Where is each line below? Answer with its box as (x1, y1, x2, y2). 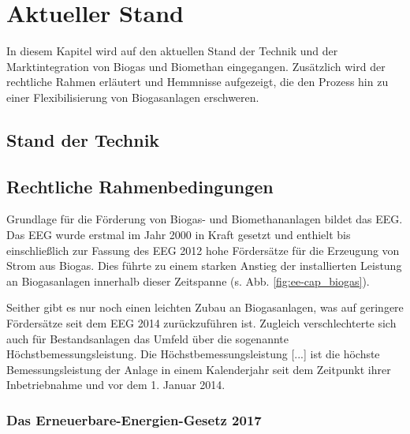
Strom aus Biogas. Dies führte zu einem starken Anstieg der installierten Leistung (6, 257, 402, 274)
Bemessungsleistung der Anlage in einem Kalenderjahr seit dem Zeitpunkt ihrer (6, 361, 391, 377)
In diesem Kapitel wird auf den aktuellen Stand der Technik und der (6, 43, 338, 59)
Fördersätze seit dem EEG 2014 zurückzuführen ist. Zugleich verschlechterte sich (6, 315, 397, 331)
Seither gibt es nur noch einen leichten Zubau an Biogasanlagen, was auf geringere (6, 299, 404, 316)
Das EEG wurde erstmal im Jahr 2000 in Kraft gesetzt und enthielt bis (6, 226, 351, 243)
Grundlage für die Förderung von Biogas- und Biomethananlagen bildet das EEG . (6, 211, 403, 227)
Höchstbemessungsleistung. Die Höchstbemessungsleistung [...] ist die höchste (6, 346, 380, 362)
